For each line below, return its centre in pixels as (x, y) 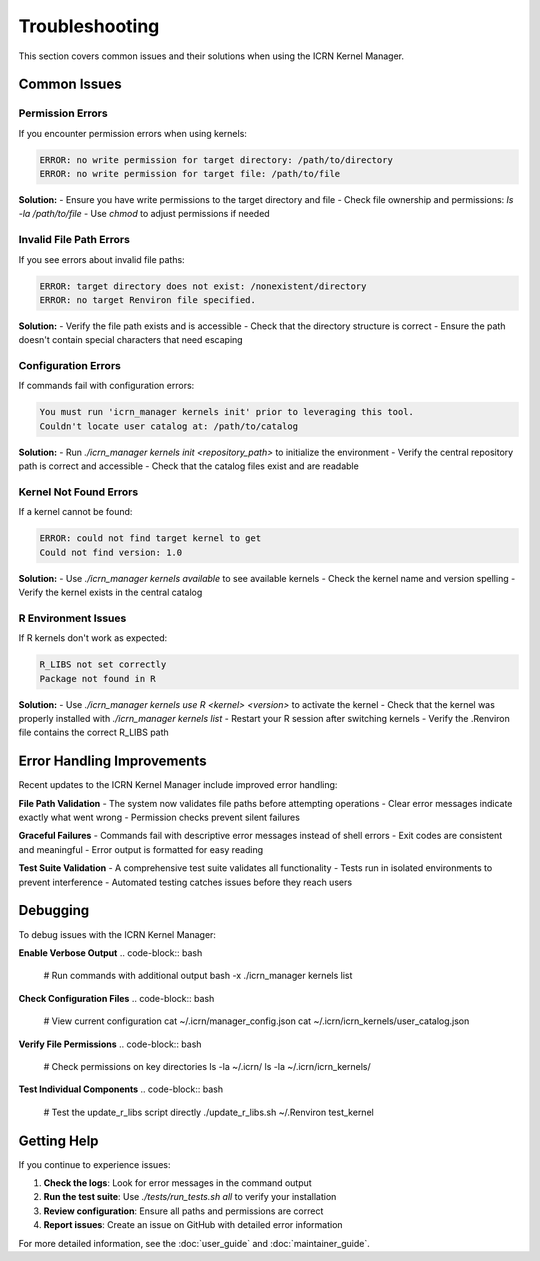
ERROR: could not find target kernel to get (150, 538)
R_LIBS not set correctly (103, 664)
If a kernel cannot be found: (75, 512)
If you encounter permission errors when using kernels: (132, 133)
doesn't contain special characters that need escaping (131, 340)
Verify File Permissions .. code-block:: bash (110, 1044)
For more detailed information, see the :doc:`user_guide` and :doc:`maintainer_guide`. (194, 1243)
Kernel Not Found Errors (78, 492)
